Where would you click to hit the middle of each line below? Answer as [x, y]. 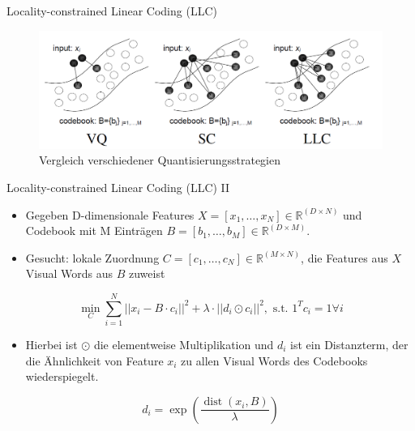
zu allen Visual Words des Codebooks [274, 360]
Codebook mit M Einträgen [94, 230]
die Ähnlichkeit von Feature [94, 360]
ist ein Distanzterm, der [349, 345]
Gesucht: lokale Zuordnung [92, 257]
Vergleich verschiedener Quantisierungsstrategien [160, 160]
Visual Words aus [69, 273]
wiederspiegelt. [62, 376]
